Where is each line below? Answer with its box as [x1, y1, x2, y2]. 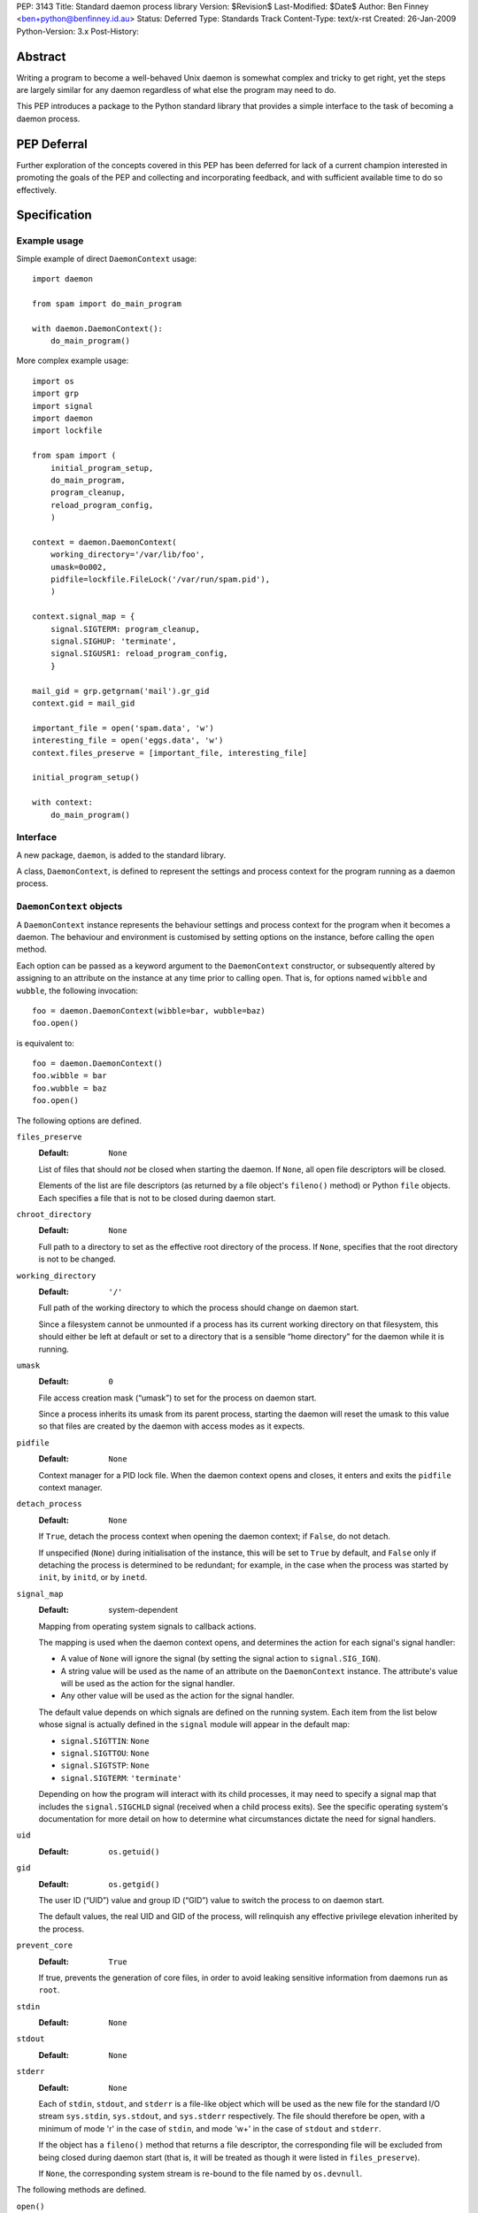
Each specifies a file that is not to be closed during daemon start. [38, 1192, 276, 1203]
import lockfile [32, 426, 103, 436]
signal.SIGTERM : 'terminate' [60, 1772, 182, 1783]
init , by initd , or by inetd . [38, 1572, 148, 1583]
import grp [32, 389, 80, 398]
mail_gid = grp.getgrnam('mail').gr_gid [32, 686, 210, 696]
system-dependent [108, 1605, 179, 1615]
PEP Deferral [16, 136, 88, 151]
